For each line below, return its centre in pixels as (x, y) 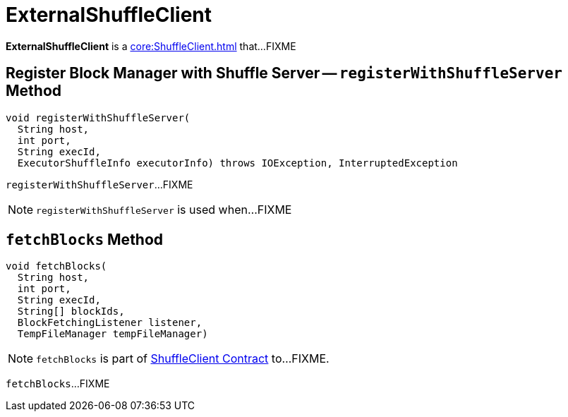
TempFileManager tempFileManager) (113, 334)
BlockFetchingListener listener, (110, 323)
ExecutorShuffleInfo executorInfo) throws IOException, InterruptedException (237, 163)
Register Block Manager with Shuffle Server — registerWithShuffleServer (284, 73)
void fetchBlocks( (56, 266)
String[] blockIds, (71, 312)
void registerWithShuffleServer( (98, 117)
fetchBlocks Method (85, 240)
